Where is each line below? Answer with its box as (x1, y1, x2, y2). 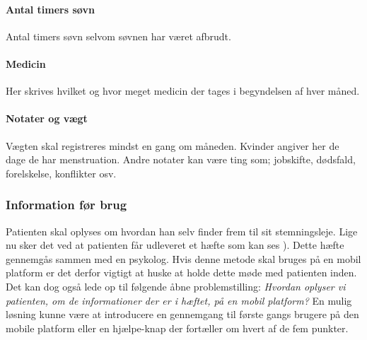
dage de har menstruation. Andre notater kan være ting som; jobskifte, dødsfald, (6, 152, 356, 167)
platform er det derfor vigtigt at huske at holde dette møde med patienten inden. (6, 265, 357, 280)
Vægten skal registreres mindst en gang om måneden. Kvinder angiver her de (6, 138, 339, 153)
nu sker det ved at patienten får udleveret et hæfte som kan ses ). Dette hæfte (6, 238, 344, 252)
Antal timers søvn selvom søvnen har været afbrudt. (6, 28, 231, 43)
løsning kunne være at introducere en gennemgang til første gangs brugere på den (6, 307, 359, 322)
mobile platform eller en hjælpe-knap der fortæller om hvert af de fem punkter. (6, 320, 349, 335)
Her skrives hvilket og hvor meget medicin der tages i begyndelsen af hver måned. (6, 83, 360, 98)
